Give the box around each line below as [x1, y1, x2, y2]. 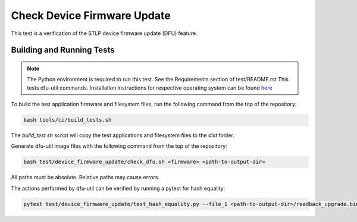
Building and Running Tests [11, 45, 115, 55]
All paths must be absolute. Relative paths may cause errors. [11, 174, 160, 181]
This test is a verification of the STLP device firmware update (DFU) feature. [11, 30, 198, 37]
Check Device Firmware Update [11, 9, 171, 22]
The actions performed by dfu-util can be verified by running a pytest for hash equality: [11, 185, 226, 192]
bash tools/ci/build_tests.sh [23, 116, 112, 123]
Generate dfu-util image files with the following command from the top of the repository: [11, 142, 227, 150]
